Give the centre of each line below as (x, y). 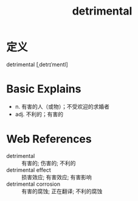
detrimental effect (29, 170)
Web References (49, 139)
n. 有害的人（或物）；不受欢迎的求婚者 (62, 106)
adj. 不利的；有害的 (39, 114)
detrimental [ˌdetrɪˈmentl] (37, 64)
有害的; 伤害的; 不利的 (49, 163)
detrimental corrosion (33, 184)
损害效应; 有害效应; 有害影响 (57, 177)
